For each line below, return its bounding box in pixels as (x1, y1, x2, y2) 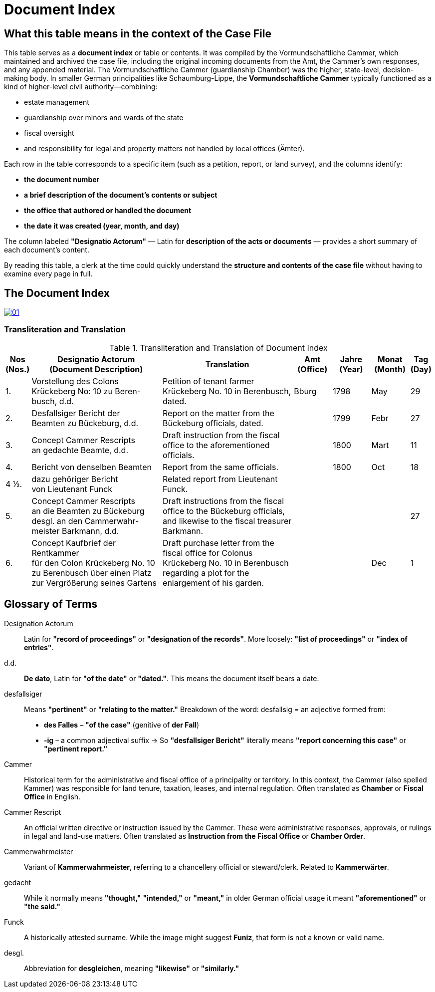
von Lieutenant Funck (31, 484, 113, 494)
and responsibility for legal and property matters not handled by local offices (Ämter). (24, 144, 305, 153)
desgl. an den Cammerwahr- (31, 515, 139, 526)
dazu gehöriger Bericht (31, 474, 118, 484)
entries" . (24, 643, 54, 652)
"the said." (24, 902, 60, 911)
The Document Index (4, 286, 110, 299)
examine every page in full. (4, 269, 93, 278)
